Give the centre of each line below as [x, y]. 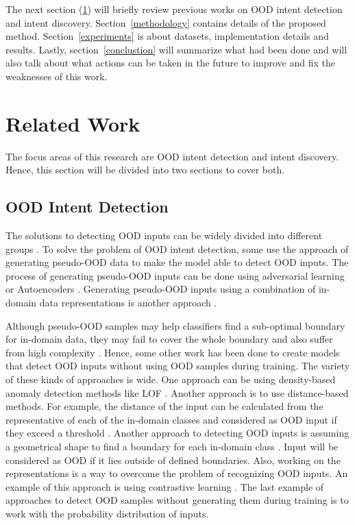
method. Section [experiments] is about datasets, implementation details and [167, 36]
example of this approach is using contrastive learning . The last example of [165, 486]
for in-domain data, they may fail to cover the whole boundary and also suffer [169, 339]
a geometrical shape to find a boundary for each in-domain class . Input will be [172, 446]
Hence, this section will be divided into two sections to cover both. [145, 170]
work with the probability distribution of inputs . [107, 513]
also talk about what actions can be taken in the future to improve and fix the [170, 63]
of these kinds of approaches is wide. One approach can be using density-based [171, 379]
